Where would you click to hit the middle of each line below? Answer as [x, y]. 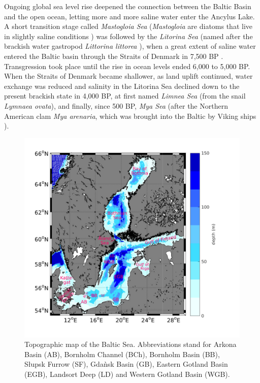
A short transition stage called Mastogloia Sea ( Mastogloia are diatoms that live [128, 26]
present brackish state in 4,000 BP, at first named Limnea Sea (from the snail [125, 96]
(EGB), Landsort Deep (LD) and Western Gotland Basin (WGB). [127, 374]
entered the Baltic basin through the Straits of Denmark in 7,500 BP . [114, 56]
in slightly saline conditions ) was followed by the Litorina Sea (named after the [128, 36]
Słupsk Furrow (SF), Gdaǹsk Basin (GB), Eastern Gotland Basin [126, 364]
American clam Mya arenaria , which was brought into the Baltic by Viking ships [130, 116]
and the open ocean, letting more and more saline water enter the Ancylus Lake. [129, 16]
